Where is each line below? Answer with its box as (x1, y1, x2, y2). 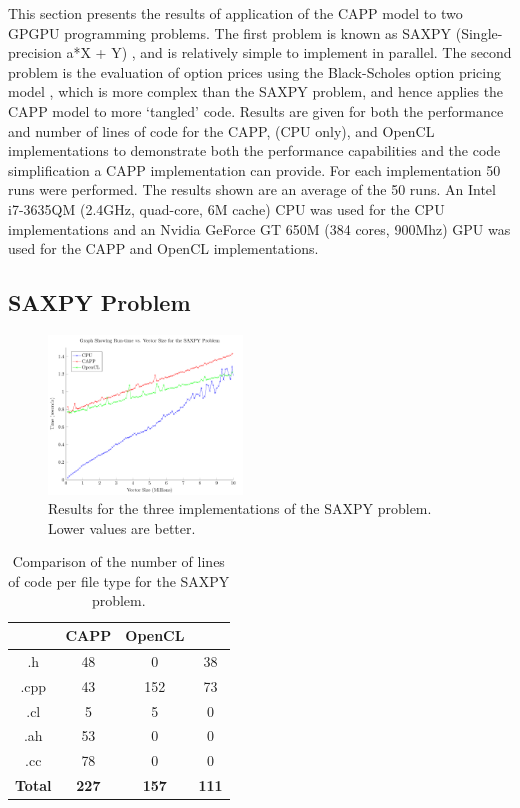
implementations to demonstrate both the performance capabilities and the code (8, 140, 501, 161)
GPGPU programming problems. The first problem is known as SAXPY (8, 22, 452, 43)
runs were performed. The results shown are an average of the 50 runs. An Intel (8, 179, 496, 200)
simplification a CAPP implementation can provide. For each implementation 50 (8, 159, 501, 180)
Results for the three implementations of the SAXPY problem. (48, 498, 432, 519)
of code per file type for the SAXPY (8, 570, 230, 591)
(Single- (455, 22, 503, 43)
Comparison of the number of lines (12, 551, 225, 572)
